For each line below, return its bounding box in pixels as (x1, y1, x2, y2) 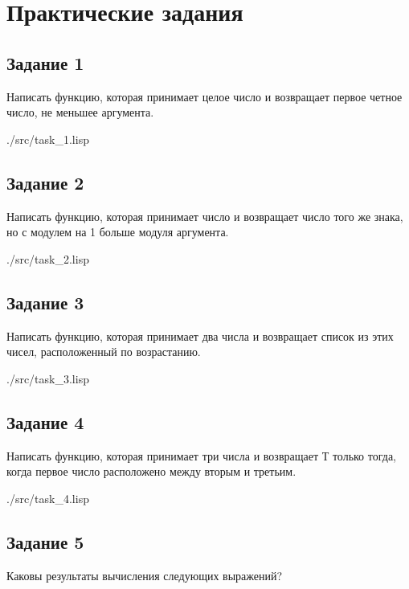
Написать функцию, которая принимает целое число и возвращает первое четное (6, 88, 403, 104)
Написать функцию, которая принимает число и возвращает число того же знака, (6, 207, 403, 224)
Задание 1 (6, 50, 84, 75)
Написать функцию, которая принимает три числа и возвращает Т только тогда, (6, 447, 396, 464)
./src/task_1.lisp (6, 130, 89, 147)
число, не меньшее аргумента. (6, 104, 154, 121)
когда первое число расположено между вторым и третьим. (6, 463, 297, 480)
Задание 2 (6, 170, 84, 194)
